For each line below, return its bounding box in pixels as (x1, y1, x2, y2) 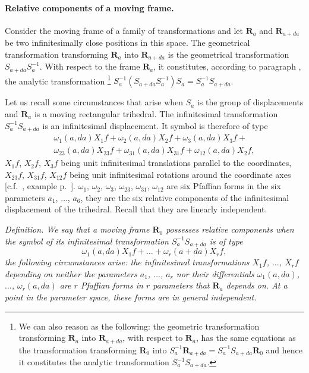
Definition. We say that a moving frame (5, 223, 150, 236)
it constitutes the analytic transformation (18, 356, 169, 368)
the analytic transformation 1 (5, 73, 111, 87)
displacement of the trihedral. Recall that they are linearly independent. (5, 203, 267, 215)
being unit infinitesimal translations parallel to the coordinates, (61, 156, 292, 169)
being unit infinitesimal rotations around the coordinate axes (69, 168, 291, 180)
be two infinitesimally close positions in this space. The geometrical (5, 36, 250, 49)
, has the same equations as (196, 331, 296, 344)
